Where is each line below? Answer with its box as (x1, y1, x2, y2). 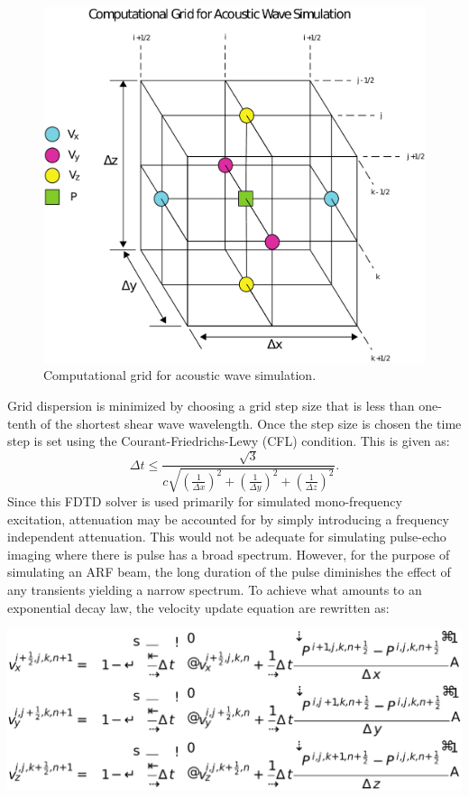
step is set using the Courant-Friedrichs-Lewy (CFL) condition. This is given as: (7, 431, 450, 450)
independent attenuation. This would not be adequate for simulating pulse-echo (7, 527, 446, 546)
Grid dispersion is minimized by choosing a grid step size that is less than (7, 395, 415, 414)
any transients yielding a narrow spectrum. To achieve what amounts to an (7, 579, 422, 598)
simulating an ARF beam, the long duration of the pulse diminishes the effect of (7, 562, 451, 581)
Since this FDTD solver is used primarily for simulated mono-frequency (7, 491, 402, 510)
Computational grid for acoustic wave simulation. (43, 366, 317, 385)
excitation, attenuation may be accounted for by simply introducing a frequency (7, 509, 449, 528)
